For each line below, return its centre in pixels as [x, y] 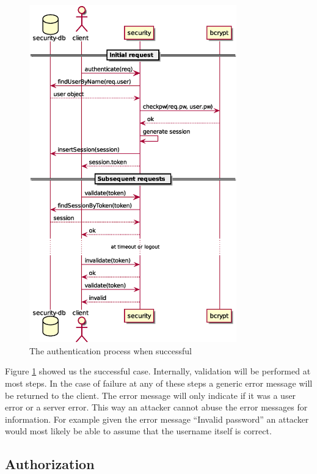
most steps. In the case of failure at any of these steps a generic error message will [159, 383]
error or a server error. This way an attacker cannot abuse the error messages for [156, 407]
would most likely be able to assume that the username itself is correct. [138, 431]
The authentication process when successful [111, 350]
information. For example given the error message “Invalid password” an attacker [157, 419]
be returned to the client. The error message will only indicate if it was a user [151, 395]
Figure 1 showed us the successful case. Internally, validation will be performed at [158, 371]
